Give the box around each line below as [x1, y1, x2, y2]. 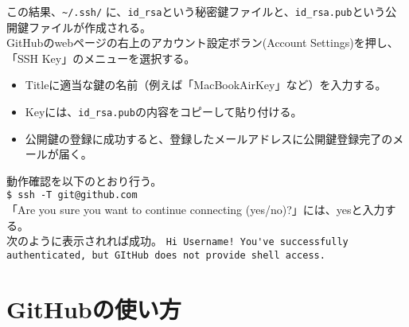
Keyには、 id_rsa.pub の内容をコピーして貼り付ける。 [25, 103, 302, 120]
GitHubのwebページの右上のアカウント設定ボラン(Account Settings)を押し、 [6, 34, 399, 51]
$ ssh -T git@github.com [6, 189, 138, 201]
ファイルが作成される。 [28, 18, 151, 35]
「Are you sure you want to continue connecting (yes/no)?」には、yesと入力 [6, 201, 385, 218]
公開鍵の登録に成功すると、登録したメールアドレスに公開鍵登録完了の [25, 130, 393, 146]
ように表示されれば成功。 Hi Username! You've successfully [28, 232, 349, 249]
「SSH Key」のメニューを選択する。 [6, 49, 196, 66]
